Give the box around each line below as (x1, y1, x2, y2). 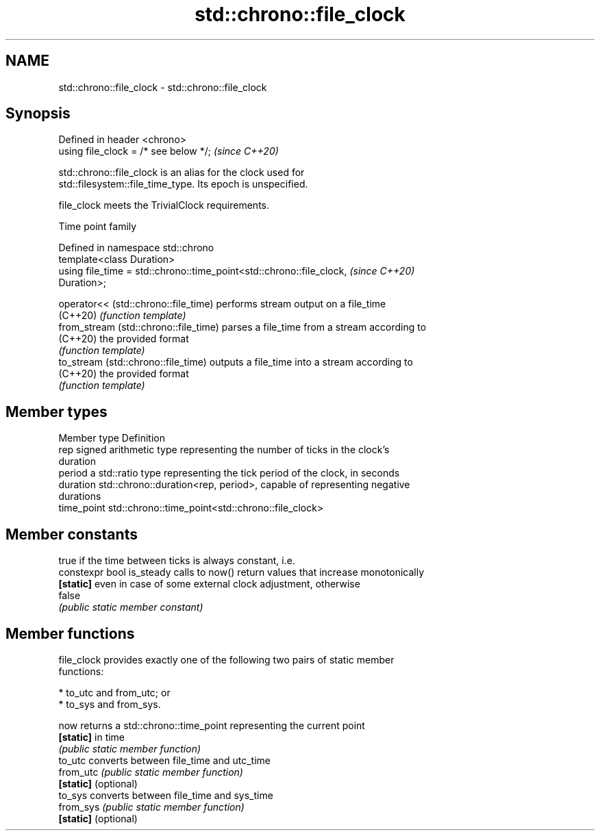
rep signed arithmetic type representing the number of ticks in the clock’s (58, 444, 390, 456)
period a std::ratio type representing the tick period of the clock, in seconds (58, 467, 400, 479)
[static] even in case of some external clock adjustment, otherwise (58, 578, 360, 590)
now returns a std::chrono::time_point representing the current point (58, 719, 365, 731)
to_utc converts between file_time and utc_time (58, 754, 271, 766)
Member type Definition (58, 432, 165, 444)
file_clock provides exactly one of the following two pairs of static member (58, 653, 395, 666)
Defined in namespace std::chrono (58, 242, 214, 254)
